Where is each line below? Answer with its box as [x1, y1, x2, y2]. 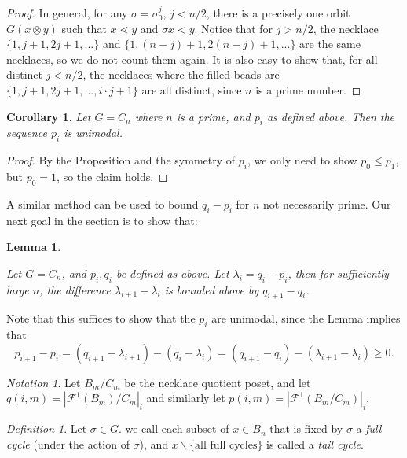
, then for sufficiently [288, 264, 389, 281]
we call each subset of [125, 420, 229, 437]
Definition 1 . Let [6, 420, 87, 437]
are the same [299, 35, 361, 52]
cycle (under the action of [6, 435, 130, 452]
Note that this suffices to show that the [6, 310, 196, 327]
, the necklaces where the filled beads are [82, 66, 280, 83]
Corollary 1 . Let [6, 108, 91, 124]
